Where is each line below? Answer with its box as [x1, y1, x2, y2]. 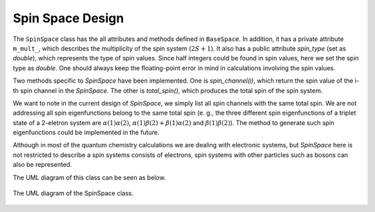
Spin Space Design [12, 10, 124, 26]
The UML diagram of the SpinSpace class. [12, 189, 134, 197]
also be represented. [12, 161, 72, 169]
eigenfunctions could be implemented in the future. [12, 129, 160, 137]
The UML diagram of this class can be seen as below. [12, 173, 166, 181]
